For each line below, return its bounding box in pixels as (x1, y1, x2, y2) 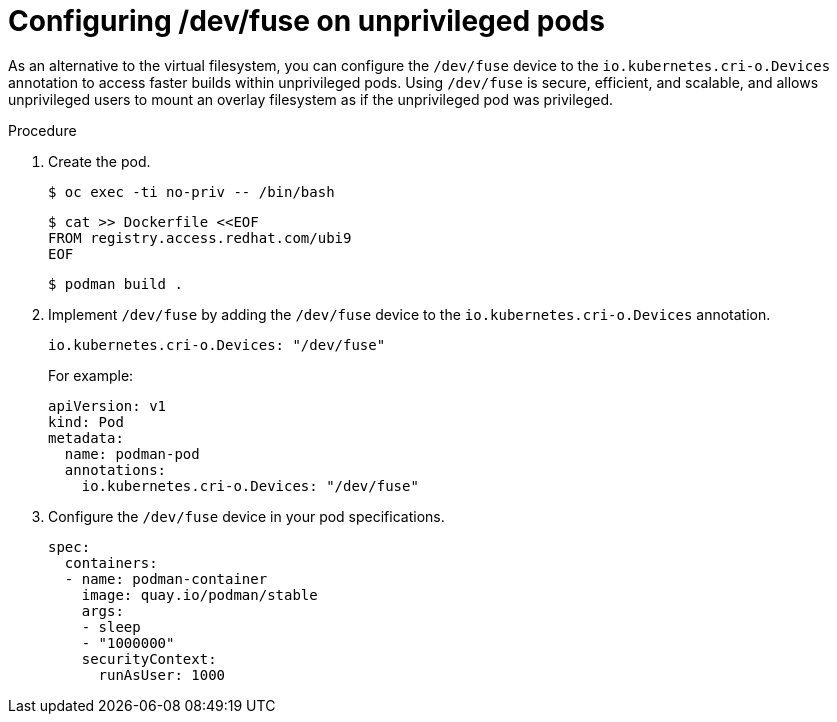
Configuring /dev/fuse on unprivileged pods (8, 4, 605, 38)
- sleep (81, 618, 141, 635)
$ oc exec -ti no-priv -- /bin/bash (48, 183, 335, 200)
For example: (48, 366, 134, 384)
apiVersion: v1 (48, 397, 167, 414)
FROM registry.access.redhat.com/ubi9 (48, 229, 352, 246)
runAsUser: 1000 (98, 666, 226, 683)
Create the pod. (48, 152, 151, 170)
